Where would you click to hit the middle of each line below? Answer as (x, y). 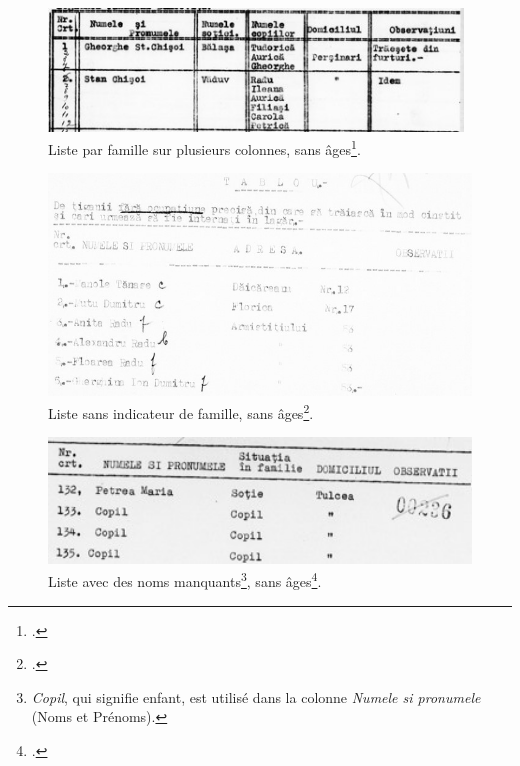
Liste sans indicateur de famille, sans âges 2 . (181, 411)
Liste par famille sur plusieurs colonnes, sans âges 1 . (204, 147)
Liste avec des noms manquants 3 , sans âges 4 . (185, 579)
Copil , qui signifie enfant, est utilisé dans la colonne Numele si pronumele (256, 696)
